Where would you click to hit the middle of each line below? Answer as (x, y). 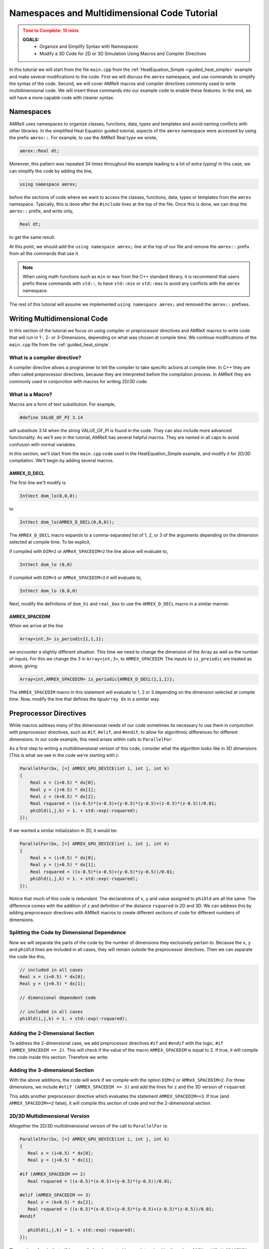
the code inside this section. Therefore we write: (59, 1057)
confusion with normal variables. (43, 444)
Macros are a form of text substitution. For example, (63, 404)
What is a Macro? (31, 394)
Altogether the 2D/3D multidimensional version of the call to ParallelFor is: (89, 1126)
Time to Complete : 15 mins (51, 30)
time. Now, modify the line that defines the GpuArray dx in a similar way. (85, 699)
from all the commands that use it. (44, 254)
